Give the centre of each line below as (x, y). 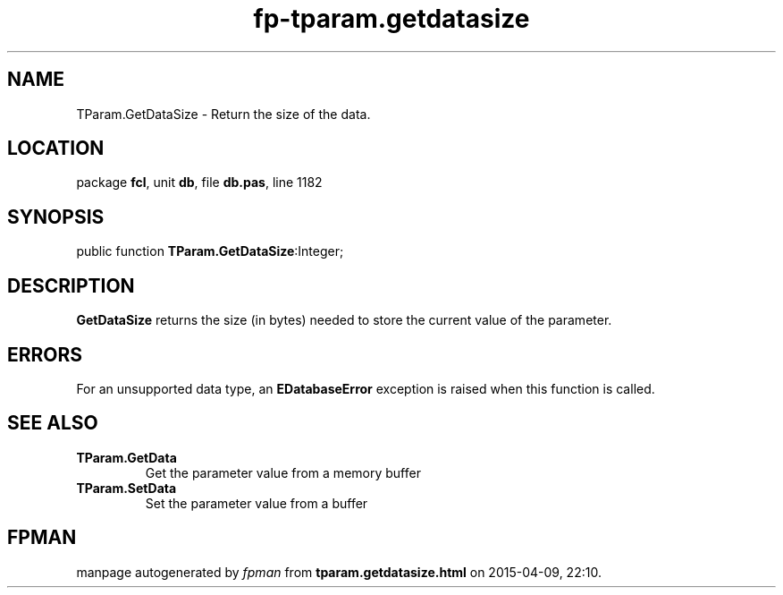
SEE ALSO (53, 423)
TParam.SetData (126, 488)
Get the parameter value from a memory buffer (283, 472)
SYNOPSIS (56, 217)
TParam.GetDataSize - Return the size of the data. (223, 114)
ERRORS (45, 354)
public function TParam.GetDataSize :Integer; (210, 251)
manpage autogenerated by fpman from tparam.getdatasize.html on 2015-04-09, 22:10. (339, 572)
